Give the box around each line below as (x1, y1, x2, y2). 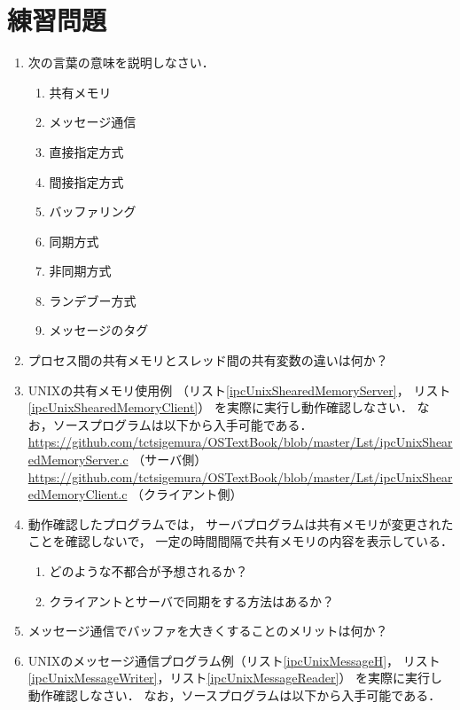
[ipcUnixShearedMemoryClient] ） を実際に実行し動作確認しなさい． (27, 398, 413, 417)
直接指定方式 (49, 142, 124, 160)
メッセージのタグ (49, 321, 149, 339)
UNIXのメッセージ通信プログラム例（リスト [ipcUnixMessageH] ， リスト (27, 651, 441, 669)
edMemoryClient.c (27, 485, 128, 503)
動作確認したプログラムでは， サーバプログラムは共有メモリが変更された (27, 514, 454, 533)
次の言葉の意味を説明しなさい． (27, 53, 214, 72)
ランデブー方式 (49, 291, 136, 309)
